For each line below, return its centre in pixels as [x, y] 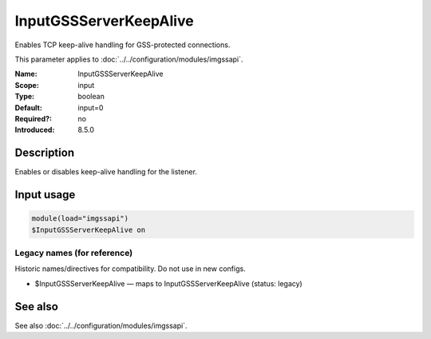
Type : [25, 97]
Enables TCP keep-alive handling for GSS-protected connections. [123, 45]
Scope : [27, 85]
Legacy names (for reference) [74, 253]
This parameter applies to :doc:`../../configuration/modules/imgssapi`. [129, 59]
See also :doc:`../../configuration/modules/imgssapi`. [101, 325]
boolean [91, 97]
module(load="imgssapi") [80, 219]
